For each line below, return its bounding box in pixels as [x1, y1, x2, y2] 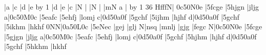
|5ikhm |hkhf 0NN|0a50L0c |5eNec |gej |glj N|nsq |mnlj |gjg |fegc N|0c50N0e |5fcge [4, 21, 262, 32]
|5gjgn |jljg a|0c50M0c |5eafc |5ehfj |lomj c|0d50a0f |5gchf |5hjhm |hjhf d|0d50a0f [4, 31, 257, 41]
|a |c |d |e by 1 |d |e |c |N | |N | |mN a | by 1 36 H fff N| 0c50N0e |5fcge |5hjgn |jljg [4, 2, 259, 12]
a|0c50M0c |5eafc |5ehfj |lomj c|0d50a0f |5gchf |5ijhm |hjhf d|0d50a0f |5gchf [4, 11, 239, 22]
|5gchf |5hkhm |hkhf [4, 41, 67, 51]
